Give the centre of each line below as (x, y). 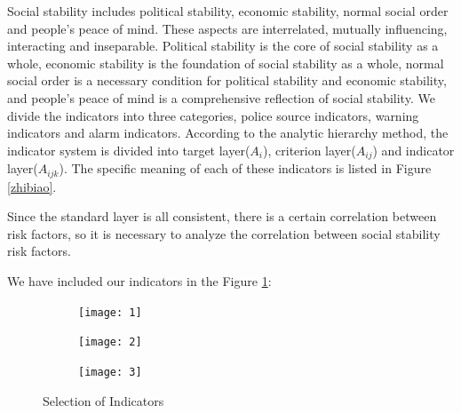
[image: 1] (110, 312)
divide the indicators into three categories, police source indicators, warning (213, 115)
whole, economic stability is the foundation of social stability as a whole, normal (226, 63)
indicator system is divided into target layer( (129, 150)
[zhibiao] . (32, 186)
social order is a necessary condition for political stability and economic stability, (227, 80)
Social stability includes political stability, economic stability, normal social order (228, 11)
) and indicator (413, 150)
